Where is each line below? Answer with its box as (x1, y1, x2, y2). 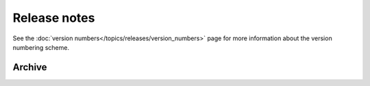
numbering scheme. (12, 43, 70, 51)
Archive (12, 61, 47, 73)
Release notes (12, 10, 95, 25)
